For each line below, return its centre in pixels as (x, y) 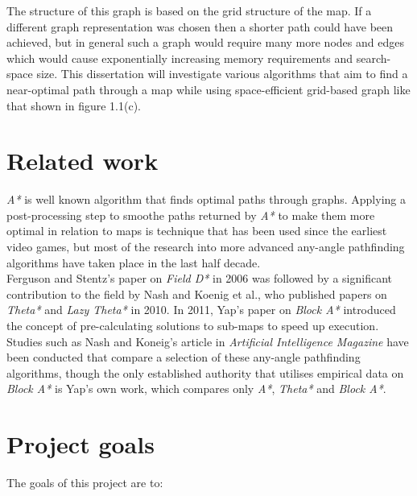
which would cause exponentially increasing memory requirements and (180, 58)
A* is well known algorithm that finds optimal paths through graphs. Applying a (206, 199)
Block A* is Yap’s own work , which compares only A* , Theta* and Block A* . (196, 389)
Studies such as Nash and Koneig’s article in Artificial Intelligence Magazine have (208, 341)
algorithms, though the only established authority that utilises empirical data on (205, 372)
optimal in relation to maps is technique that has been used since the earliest (197, 231)
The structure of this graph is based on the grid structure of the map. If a (189, 10)
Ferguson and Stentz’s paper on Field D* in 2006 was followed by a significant (200, 278)
